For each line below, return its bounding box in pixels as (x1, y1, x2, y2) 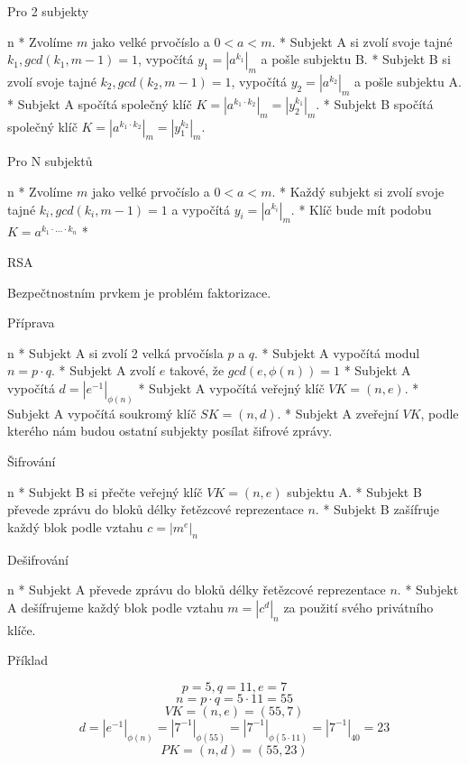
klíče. (7, 620, 36, 639)
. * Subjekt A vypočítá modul (254, 343, 420, 362)
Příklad (7, 650, 48, 669)
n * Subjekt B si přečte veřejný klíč (7, 482, 203, 501)
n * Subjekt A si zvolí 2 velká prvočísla (7, 343, 224, 362)
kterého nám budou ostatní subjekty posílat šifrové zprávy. (7, 421, 333, 440)
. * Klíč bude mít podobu (290, 199, 432, 218)
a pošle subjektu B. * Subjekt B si (261, 50, 451, 69)
